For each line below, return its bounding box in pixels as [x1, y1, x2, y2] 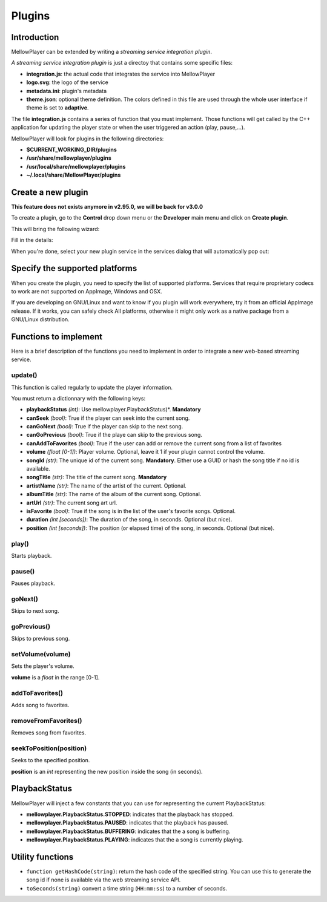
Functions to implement [11, 332, 103, 342]
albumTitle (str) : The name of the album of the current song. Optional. [26, 491, 202, 498]
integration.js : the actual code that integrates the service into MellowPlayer [26, 70, 215, 77]
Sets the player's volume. [11, 662, 75, 670]
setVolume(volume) [11, 650, 71, 659]
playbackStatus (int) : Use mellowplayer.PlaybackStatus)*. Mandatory [26, 406, 201, 413]
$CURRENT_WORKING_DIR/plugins [26, 146, 117, 153]
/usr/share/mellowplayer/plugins [26, 154, 111, 162]
